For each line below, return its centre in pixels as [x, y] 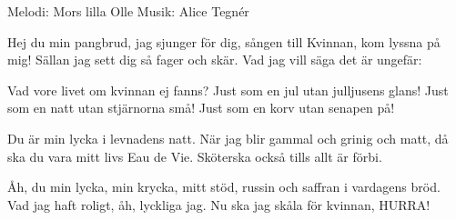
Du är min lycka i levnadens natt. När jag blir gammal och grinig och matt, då [228, 138]
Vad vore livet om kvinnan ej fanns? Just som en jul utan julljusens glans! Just [228, 90]
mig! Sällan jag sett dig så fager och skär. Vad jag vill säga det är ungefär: [215, 60]
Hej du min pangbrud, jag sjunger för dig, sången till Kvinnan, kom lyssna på [224, 41]
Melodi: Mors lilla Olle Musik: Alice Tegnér [128, 11]
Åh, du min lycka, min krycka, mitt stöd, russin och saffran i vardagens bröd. [224, 187]
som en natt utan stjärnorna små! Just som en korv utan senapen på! [201, 108]
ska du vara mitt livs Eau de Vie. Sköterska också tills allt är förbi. [195, 156]
